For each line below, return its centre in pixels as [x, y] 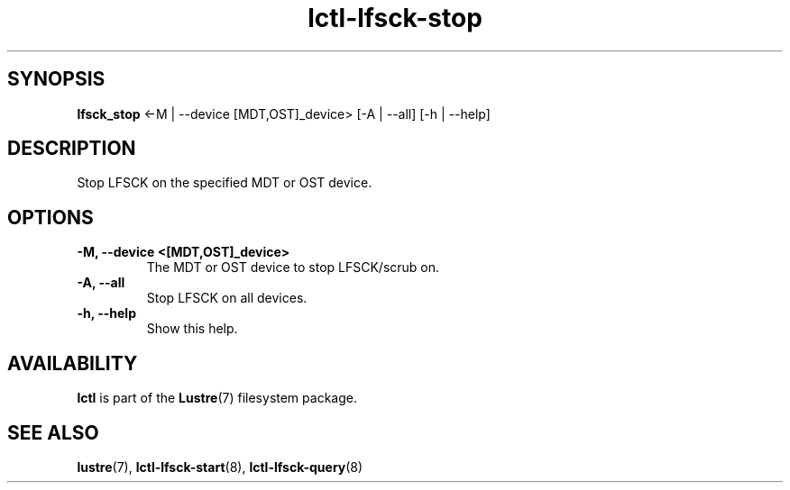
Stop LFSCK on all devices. [227, 298]
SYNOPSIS [56, 79]
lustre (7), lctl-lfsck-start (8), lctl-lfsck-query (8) [220, 467]
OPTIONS [51, 217]
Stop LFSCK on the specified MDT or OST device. [225, 183]
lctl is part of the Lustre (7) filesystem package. [217, 398]
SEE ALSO [53, 432]
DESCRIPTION [72, 149]
